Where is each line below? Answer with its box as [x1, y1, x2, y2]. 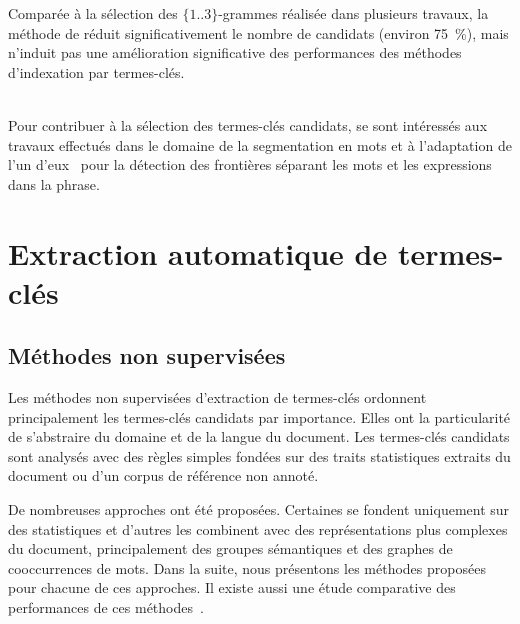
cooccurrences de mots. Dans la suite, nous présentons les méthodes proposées [8, 557, 486, 578]
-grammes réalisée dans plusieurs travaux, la [218, 3, 489, 23]
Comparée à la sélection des [8, 3, 178, 23]
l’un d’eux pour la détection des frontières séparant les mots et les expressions [8, 154, 492, 175]
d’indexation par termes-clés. [8, 61, 185, 82]
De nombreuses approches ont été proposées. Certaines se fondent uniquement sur [8, 499, 510, 520]
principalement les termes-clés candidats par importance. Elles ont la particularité [8, 406, 511, 427]
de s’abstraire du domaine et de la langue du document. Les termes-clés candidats [8, 426, 510, 447]
